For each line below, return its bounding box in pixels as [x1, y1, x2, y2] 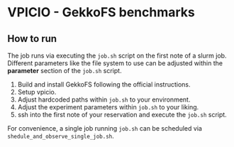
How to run [7, 33, 57, 45]
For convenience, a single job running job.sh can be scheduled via [7, 124, 202, 132]
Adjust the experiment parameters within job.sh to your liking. [17, 103, 199, 111]
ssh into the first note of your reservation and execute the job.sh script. [17, 111, 227, 119]
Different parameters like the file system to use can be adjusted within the [7, 59, 223, 67]
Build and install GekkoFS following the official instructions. [17, 80, 191, 89]
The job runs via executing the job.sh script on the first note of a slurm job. [7, 51, 227, 60]
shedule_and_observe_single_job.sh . [7, 132, 115, 140]
